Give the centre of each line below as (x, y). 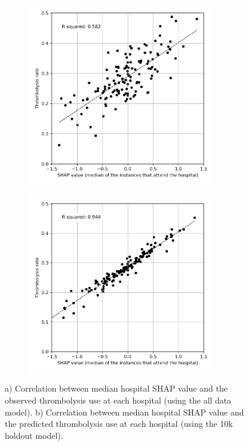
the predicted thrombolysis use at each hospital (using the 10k (119, 424)
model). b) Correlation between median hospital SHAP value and (124, 412)
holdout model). (34, 435)
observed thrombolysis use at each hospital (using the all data (118, 400)
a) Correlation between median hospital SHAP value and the (116, 388)
